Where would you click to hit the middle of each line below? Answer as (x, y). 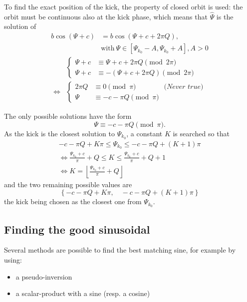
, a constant (144, 133)
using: (13, 260)
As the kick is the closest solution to (60, 133)
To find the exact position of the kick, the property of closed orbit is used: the (123, 6)
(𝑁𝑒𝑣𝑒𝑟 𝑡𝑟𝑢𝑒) (184, 87)
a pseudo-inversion (44, 276)
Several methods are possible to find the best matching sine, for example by (120, 250)
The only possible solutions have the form (68, 116)
